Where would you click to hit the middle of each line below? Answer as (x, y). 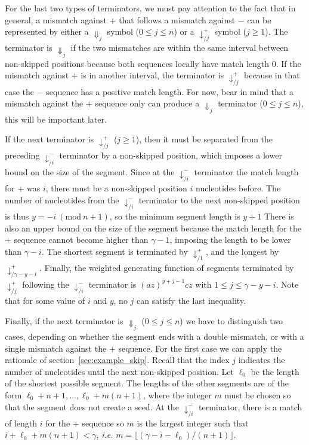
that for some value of (45, 301)
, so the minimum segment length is (175, 216)
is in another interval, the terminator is (152, 75)
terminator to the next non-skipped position (219, 199)
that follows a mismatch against (177, 19)
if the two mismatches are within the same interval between (180, 48)
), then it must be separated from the (204, 139)
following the (46, 284)
